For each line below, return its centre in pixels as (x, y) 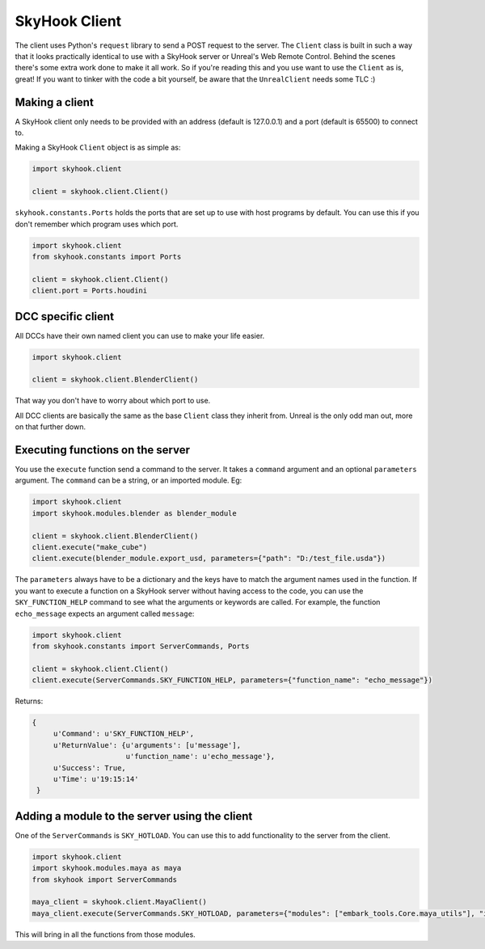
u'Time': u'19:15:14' (96, 779)
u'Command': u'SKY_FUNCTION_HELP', (123, 734)
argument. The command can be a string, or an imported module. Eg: (129, 480)
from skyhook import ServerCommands (105, 879)
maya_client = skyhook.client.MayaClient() (120, 902)
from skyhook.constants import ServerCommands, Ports (141, 646)
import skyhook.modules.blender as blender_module (135, 513)
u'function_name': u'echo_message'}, (200, 757)
